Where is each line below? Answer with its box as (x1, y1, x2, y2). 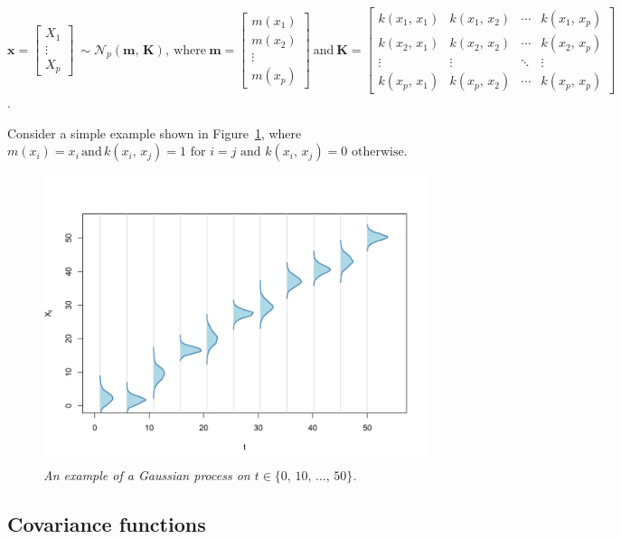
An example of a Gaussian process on (43, 465, 250, 484)
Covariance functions (7, 509, 206, 537)
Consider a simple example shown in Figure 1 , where (7, 123, 302, 142)
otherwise (351, 146, 404, 159)
